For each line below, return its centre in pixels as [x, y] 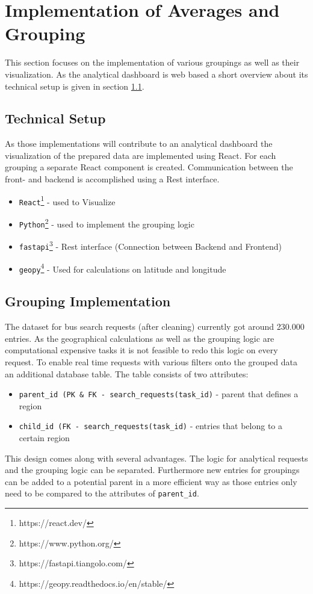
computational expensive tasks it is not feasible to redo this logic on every [141, 350]
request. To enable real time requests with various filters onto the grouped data [151, 361]
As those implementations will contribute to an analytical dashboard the [139, 144]
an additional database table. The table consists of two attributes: [127, 373]
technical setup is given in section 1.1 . [75, 86]
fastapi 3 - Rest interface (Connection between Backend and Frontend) [150, 245]
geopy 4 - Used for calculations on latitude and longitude [122, 268]
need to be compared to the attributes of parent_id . [102, 493]
